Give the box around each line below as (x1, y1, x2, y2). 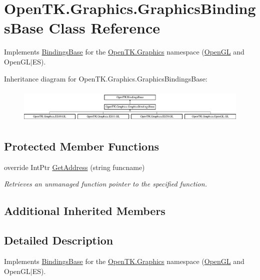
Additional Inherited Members (4, 203, 165, 218)
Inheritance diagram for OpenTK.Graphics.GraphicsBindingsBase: (4, 73, 207, 83)
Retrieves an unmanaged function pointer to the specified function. (4, 178, 207, 189)
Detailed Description (4, 232, 113, 248)
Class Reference (48, 17, 160, 38)
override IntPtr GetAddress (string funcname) (4, 161, 145, 172)
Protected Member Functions (4, 138, 159, 154)
